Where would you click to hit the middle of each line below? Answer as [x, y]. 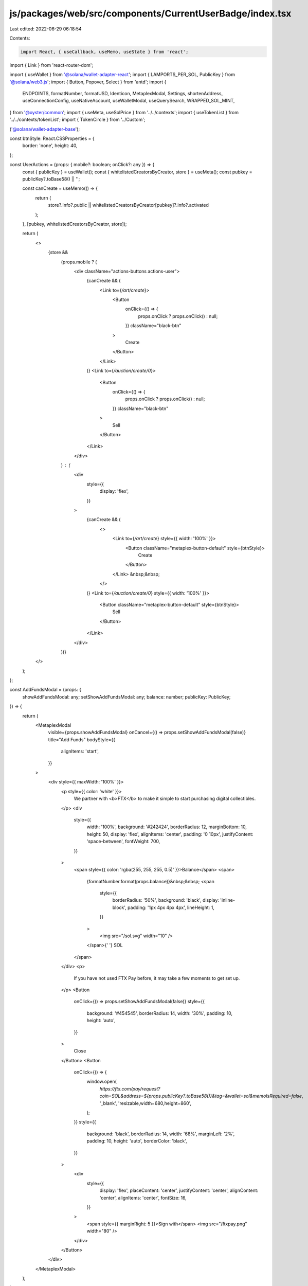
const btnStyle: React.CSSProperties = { [52, 138]
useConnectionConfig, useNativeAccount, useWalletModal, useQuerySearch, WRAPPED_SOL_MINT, [129, 101]
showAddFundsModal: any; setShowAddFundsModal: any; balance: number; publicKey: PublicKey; [126, 696]
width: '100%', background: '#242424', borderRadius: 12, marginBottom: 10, [167, 827]
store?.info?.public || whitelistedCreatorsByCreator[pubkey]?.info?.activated [129, 205]
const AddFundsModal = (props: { [46, 690]
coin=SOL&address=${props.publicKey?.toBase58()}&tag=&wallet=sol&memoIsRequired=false [201, 1096]
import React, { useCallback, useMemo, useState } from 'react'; [104, 52]
